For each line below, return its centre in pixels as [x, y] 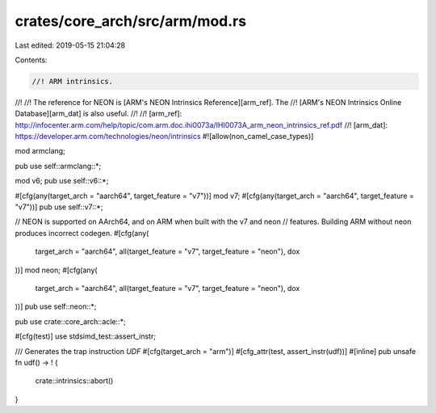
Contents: [31, 60]
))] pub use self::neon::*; [56, 306]
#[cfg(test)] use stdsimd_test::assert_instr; [86, 336]
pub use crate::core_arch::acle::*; [70, 321]
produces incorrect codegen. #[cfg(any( [82, 233]
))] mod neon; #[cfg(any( [56, 270]
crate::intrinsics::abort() [74, 381]
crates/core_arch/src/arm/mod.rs [130, 21]
